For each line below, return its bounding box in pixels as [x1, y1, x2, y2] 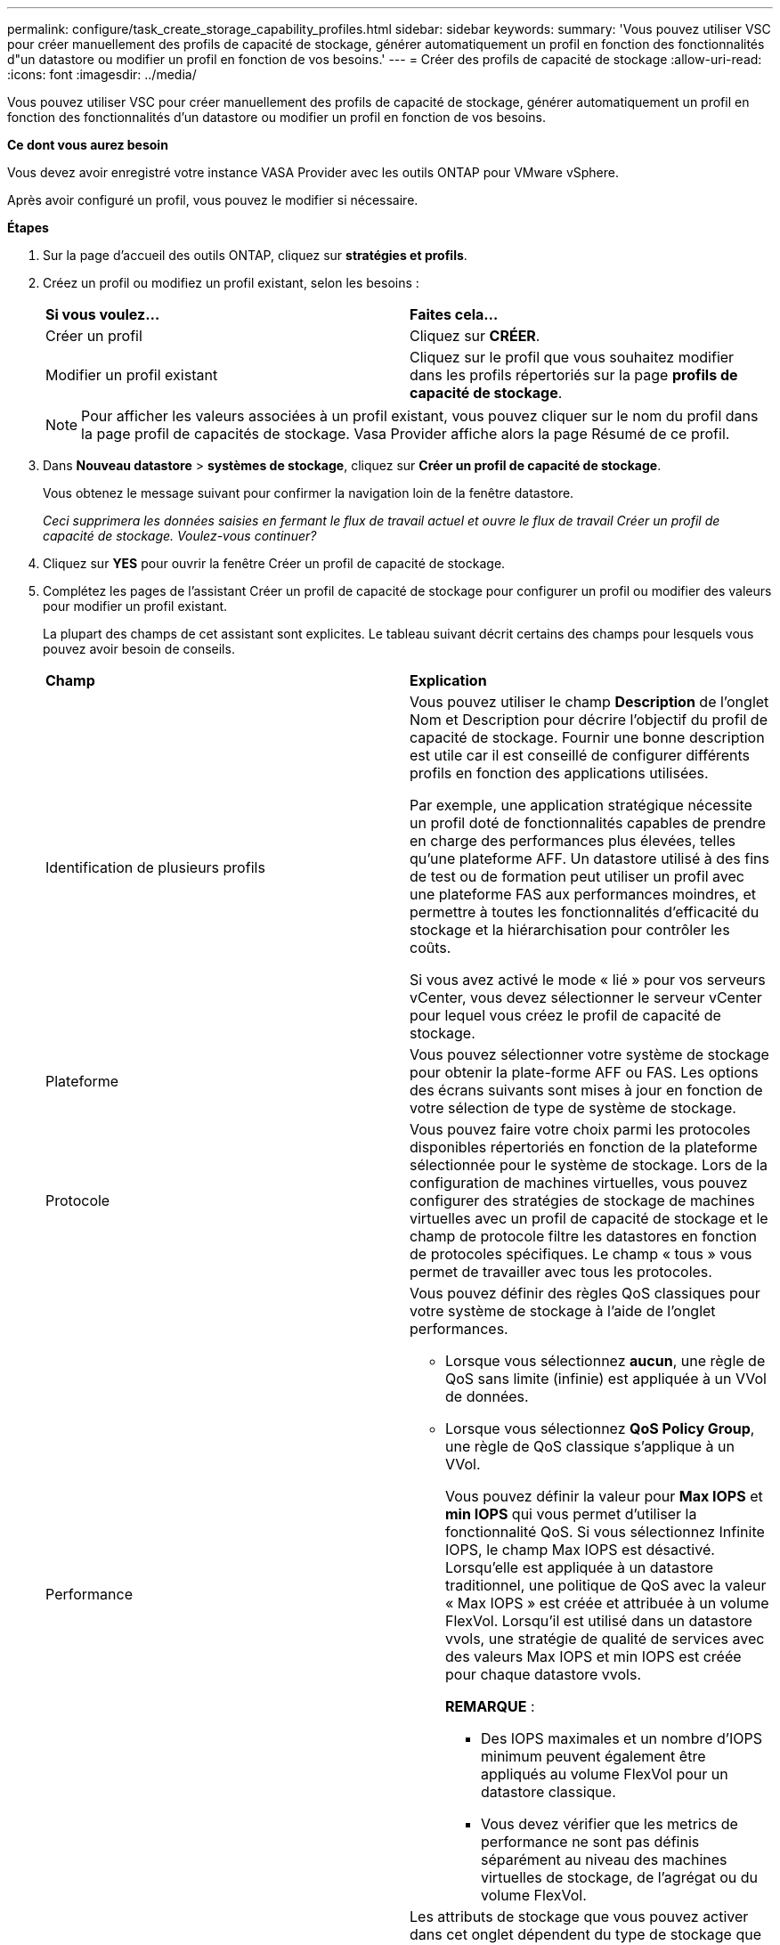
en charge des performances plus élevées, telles [410, 832, 736, 850]
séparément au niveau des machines [481, 1851, 727, 1868]
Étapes [7, 220, 49, 235]
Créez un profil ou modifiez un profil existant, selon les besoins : [43, 275, 419, 290]
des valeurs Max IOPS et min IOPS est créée [445, 1648, 742, 1665]
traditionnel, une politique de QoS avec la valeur [445, 1576, 767, 1594]
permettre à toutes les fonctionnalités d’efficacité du [410, 903, 760, 921]
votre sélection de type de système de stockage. [410, 1099, 736, 1117]
